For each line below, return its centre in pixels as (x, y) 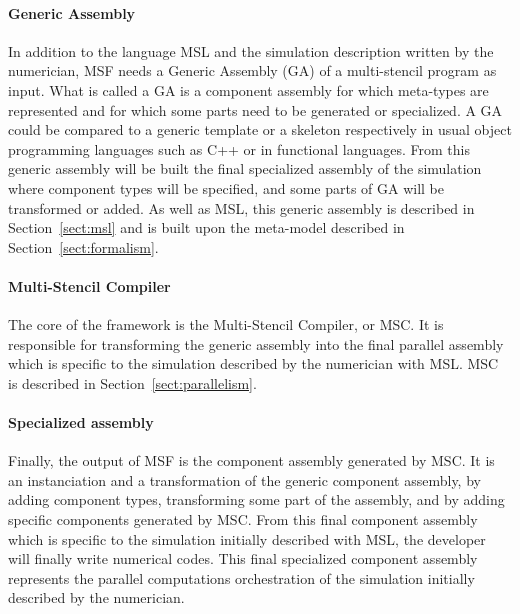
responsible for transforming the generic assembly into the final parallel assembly (256, 343)
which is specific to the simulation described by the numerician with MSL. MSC (253, 363)
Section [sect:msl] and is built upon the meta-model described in (206, 227)
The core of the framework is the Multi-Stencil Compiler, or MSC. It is (226, 324)
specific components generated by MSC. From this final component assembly (243, 519)
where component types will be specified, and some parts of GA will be (226, 187)
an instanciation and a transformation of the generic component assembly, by (244, 479)
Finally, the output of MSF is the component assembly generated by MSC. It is (251, 460)
